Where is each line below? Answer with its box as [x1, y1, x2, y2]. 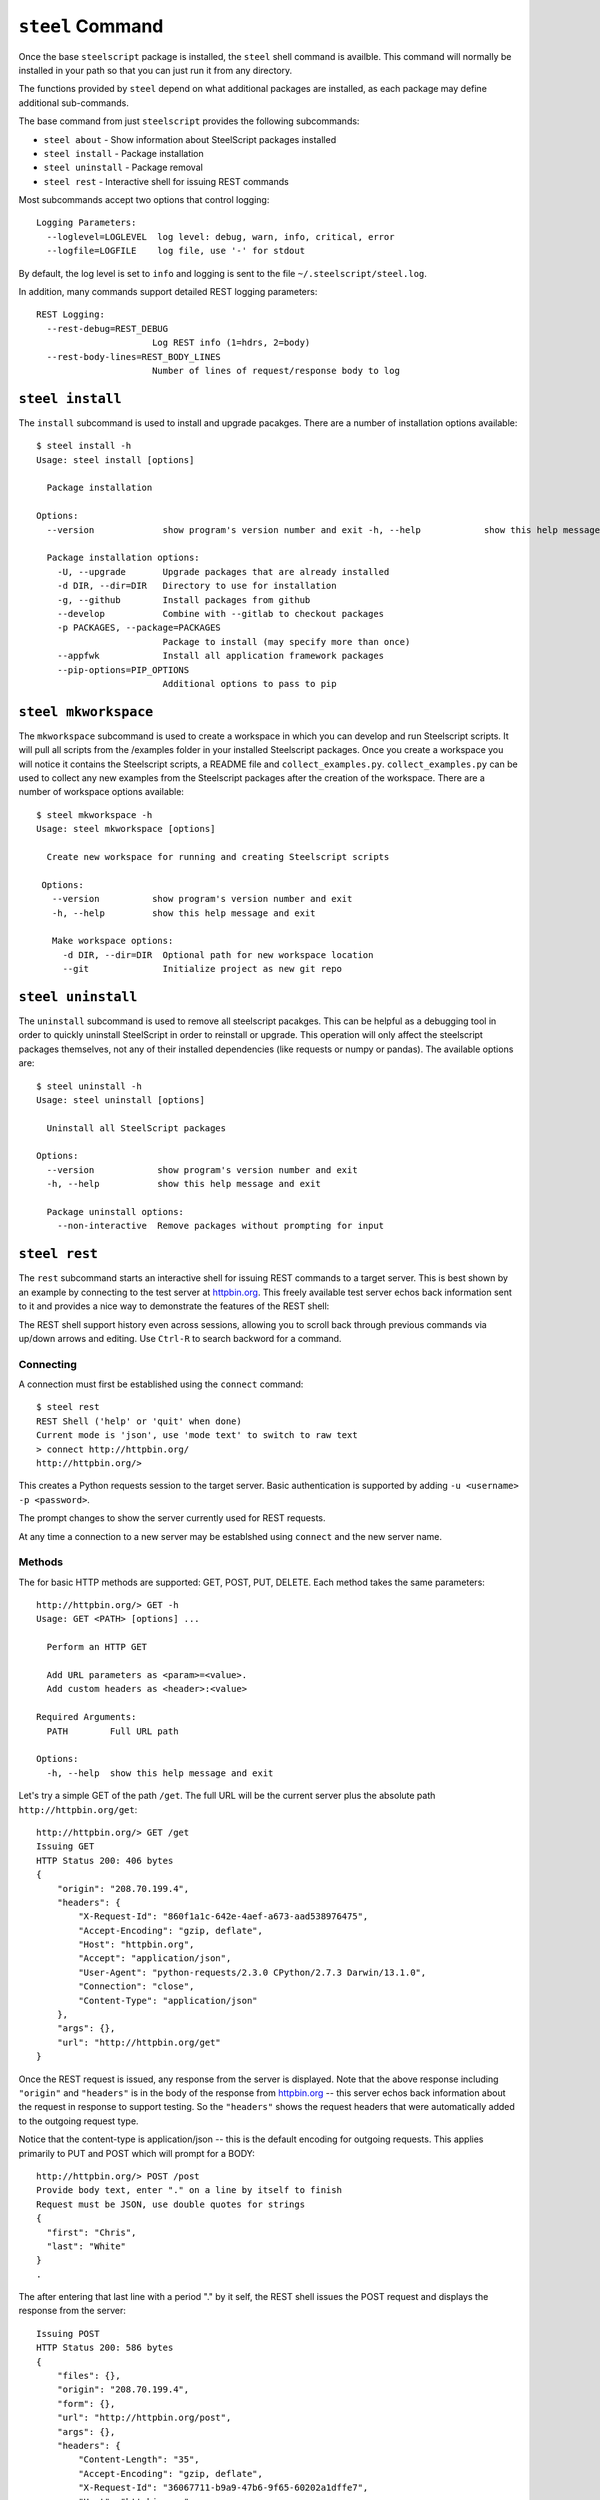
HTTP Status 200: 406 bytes [36, 1855, 174, 1866]
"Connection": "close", [78, 1981, 195, 1992]
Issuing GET [36, 1841, 95, 1852]
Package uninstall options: [46, 1206, 185, 1218]
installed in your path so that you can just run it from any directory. [18, 64, 293, 76]
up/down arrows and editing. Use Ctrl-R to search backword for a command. [18, 1332, 342, 1344]
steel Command [18, 15, 164, 37]
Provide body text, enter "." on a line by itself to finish [36, 2185, 342, 2196]
